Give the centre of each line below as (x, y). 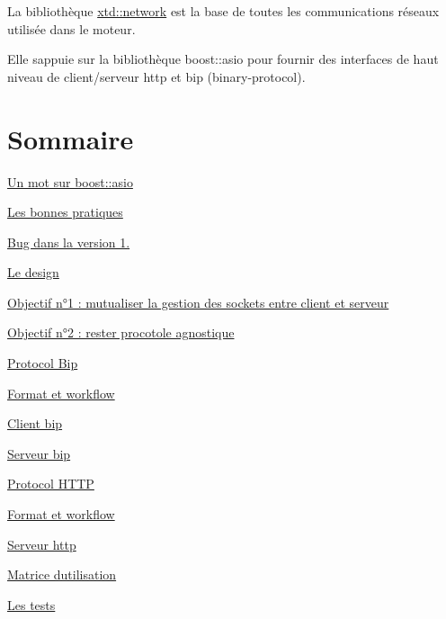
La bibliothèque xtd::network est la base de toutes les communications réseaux (223, 11)
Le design (33, 272)
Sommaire (71, 138)
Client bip (35, 423)
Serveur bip (39, 453)
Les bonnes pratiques (65, 212)
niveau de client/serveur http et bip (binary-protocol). (156, 76)
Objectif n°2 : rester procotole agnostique (121, 332)
